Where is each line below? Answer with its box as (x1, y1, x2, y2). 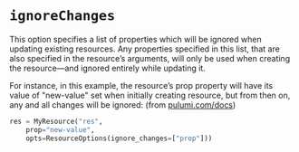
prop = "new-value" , (25, 125, 95, 134)
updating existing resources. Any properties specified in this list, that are (9, 43, 281, 54)
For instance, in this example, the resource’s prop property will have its (9, 80, 274, 90)
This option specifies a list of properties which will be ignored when (9, 33, 262, 44)
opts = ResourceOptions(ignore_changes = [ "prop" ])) (25, 134, 213, 143)
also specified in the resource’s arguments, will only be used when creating (9, 52, 291, 63)
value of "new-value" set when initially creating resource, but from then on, (9, 90, 291, 100)
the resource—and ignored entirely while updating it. (9, 62, 206, 73)
